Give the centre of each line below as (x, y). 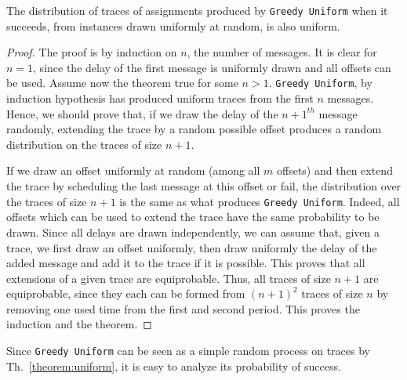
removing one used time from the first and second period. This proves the (183, 308)
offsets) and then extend (334, 170)
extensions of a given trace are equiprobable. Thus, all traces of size (169, 278)
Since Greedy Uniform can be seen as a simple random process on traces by (188, 351)
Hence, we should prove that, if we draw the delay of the (142, 113)
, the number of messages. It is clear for (282, 52)
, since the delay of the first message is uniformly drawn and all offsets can (212, 67)
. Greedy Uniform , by (320, 83)
